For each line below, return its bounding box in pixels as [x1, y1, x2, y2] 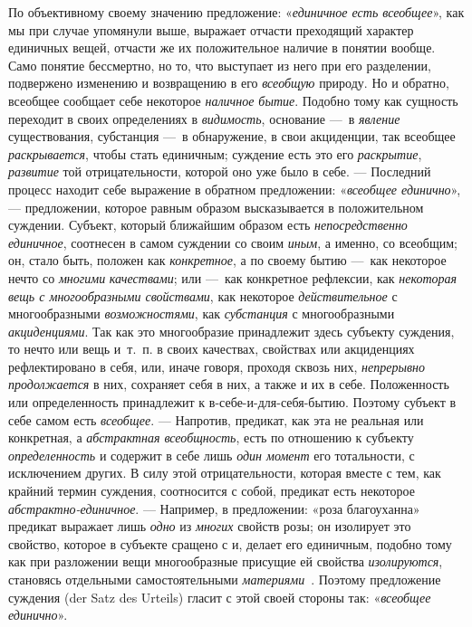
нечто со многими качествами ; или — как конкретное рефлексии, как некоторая [8, 268, 458, 287]
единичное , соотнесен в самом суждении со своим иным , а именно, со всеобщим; [8, 233, 458, 252]
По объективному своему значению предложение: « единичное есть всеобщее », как [8, 3, 465, 21]
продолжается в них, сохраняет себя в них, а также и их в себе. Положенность [8, 375, 449, 394]
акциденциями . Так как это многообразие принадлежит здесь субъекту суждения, [8, 321, 455, 340]
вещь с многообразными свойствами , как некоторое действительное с [8, 286, 398, 305]
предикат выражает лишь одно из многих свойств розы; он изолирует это [8, 517, 411, 536]
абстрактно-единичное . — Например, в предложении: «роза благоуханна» [8, 499, 420, 518]
